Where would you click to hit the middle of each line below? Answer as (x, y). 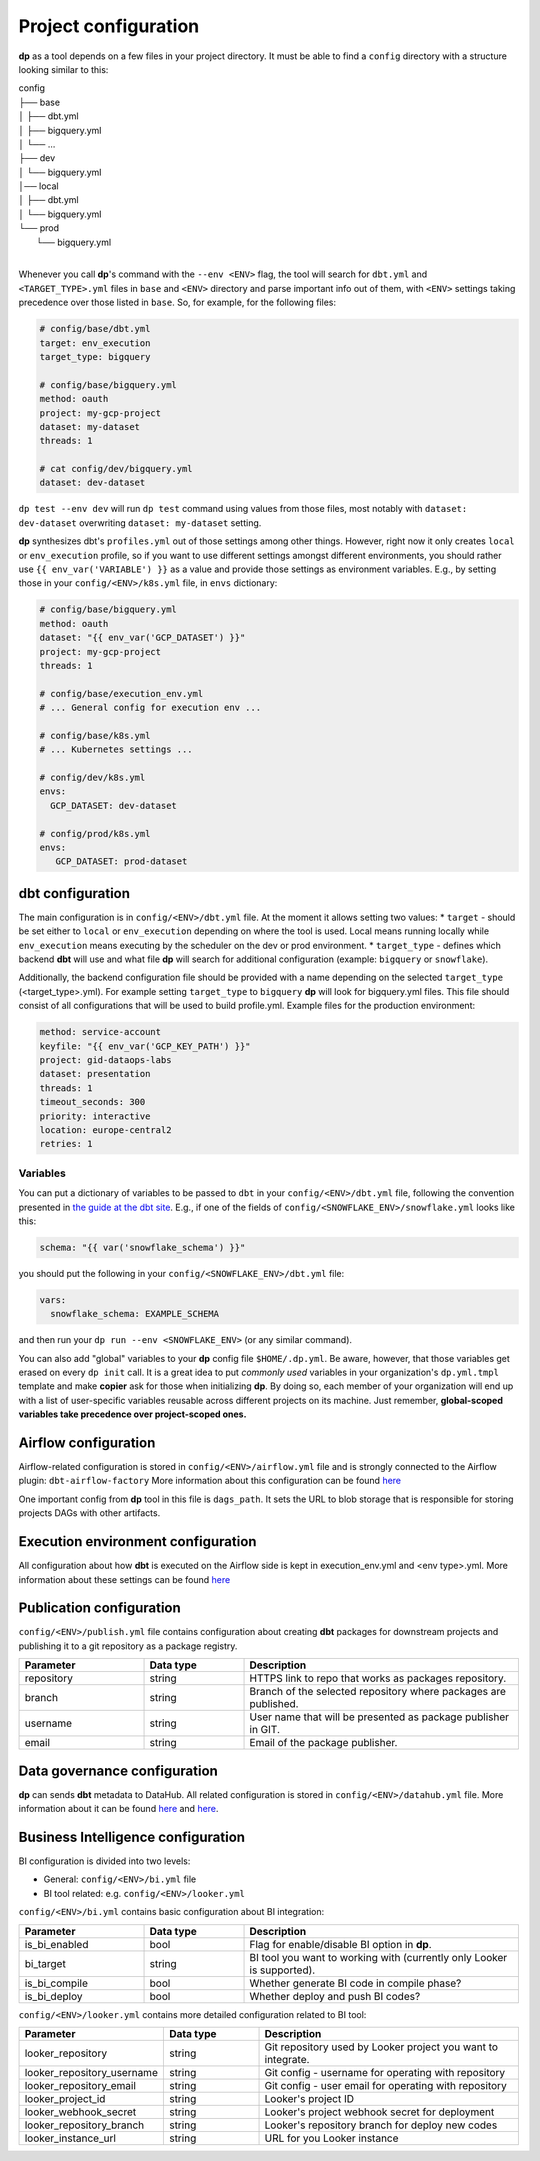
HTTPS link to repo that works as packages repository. (378, 1678)
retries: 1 (66, 1144)
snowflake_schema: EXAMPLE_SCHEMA (135, 1314)
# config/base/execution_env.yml (121, 693)
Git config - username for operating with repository (385, 2072)
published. (274, 1704)
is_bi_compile (56, 1983)
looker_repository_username (91, 2072)
